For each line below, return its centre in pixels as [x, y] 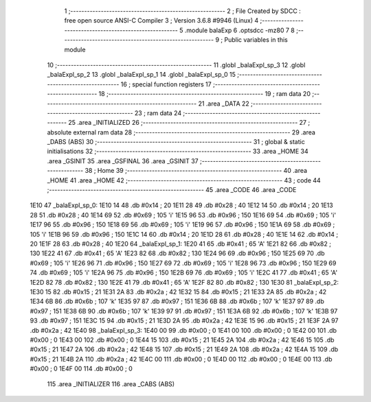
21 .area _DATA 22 [224, 104]
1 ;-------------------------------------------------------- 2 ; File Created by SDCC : [183, 11]
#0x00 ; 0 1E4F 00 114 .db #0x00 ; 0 [81, 369]
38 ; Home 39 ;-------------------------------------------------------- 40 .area [196, 171]
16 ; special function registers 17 [166, 84]
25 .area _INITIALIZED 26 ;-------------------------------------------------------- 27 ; [189, 123]
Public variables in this [256, 40]
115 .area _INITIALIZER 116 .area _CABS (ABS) [111, 384]
